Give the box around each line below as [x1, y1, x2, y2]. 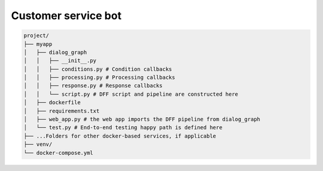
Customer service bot [11, 9, 122, 22]
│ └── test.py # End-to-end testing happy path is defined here [23, 124, 223, 131]
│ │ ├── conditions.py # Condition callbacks [23, 66, 172, 72]
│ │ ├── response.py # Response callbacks [23, 83, 163, 89]
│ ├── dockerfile [23, 99, 81, 106]
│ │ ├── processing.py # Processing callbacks [23, 74, 176, 81]
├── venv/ [23, 141, 53, 148]
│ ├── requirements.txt [23, 108, 100, 114]
